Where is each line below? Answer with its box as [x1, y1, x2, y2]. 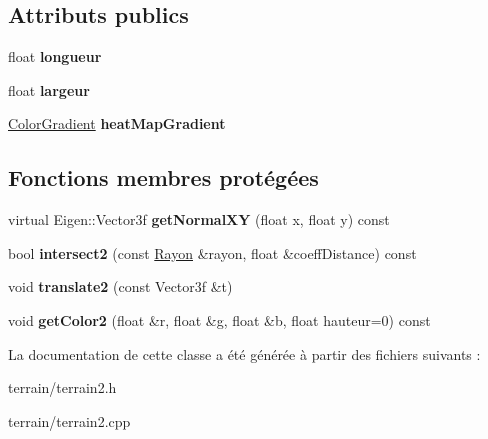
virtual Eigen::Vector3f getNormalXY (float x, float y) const [8, 209, 390, 230]
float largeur [8, 79, 90, 100]
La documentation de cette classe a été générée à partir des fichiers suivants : [8, 343, 481, 364]
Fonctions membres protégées [8, 162, 319, 193]
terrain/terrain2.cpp [8, 410, 131, 431]
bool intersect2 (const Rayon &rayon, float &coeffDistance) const [8, 242, 417, 263]
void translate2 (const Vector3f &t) [8, 276, 233, 297]
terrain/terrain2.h [8, 377, 117, 398]
